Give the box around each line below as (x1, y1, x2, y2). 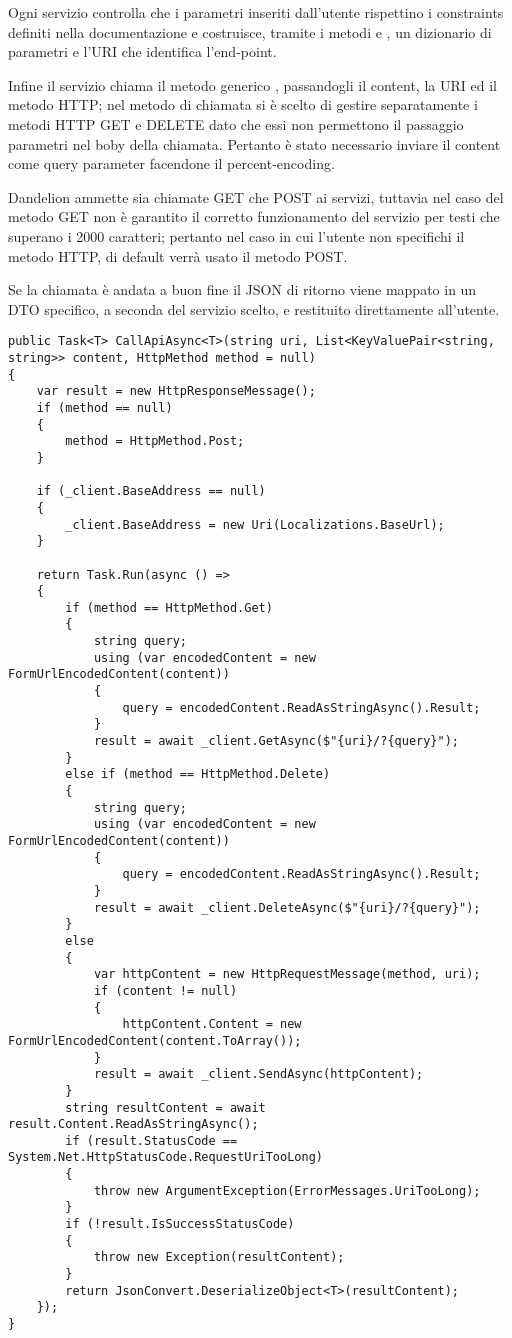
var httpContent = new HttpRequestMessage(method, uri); (93, 967, 481, 982)
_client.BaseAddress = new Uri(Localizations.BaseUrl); (65, 517, 445, 532)
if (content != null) (93, 983, 238, 998)
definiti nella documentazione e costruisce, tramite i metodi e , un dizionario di (8, 21, 492, 42)
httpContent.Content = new (122, 1017, 302, 1032)
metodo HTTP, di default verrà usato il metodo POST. (8, 245, 348, 266)
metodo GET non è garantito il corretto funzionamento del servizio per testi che (8, 206, 500, 227)
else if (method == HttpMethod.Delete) (65, 767, 331, 782)
